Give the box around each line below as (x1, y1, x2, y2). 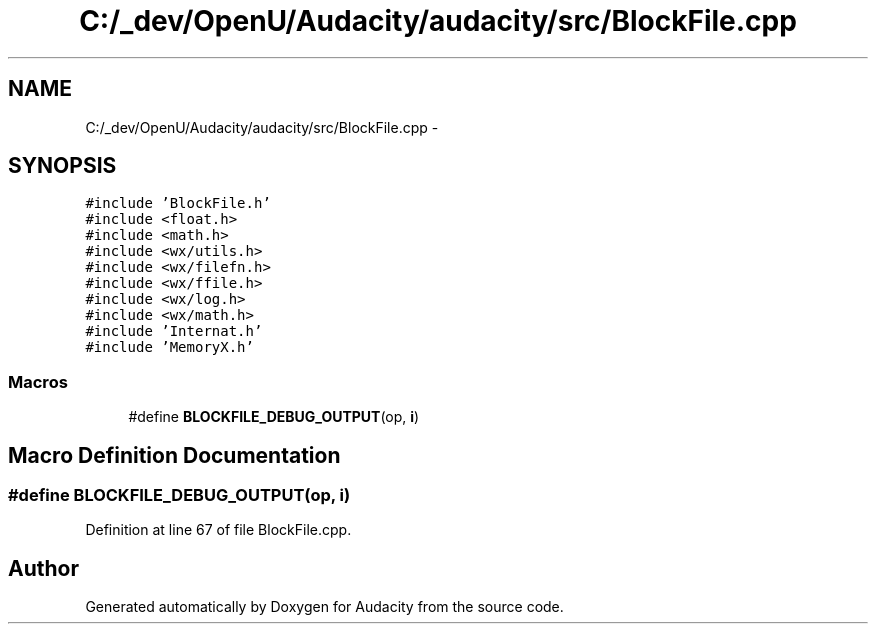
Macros (8, 371, 68, 392)
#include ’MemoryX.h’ (85, 339, 254, 356)
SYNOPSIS (8, 153, 117, 179)
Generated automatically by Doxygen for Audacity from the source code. (85, 598, 564, 616)
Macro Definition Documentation (8, 442, 341, 468)
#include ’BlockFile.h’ (85, 195, 271, 212)
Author (8, 555, 79, 581)
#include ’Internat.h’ (85, 323, 263, 340)
